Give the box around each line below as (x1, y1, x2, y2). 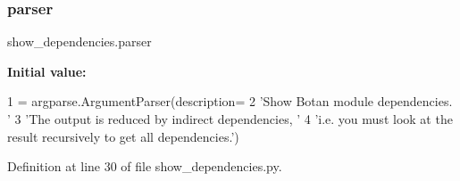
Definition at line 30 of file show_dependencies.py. (7, 157, 282, 176)
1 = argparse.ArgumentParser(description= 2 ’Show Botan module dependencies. (7, 92, 453, 111)
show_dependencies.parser (7, 32, 152, 51)
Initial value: (7, 62, 87, 80)
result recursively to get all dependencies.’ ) (7, 127, 239, 145)
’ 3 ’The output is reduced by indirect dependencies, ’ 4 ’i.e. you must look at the (7, 110, 453, 128)
